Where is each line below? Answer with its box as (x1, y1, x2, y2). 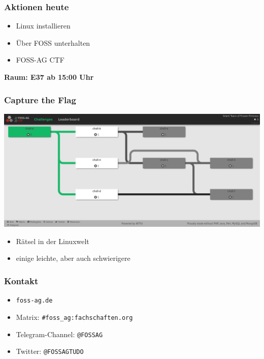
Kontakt (4, 274, 39, 287)
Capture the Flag (4, 93, 76, 106)
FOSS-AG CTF (16, 54, 64, 65)
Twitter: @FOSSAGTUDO (16, 346, 84, 356)
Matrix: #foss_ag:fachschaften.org (16, 311, 133, 322)
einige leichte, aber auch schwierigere (16, 253, 130, 263)
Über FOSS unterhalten (16, 37, 90, 48)
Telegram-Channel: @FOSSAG (16, 328, 103, 339)
